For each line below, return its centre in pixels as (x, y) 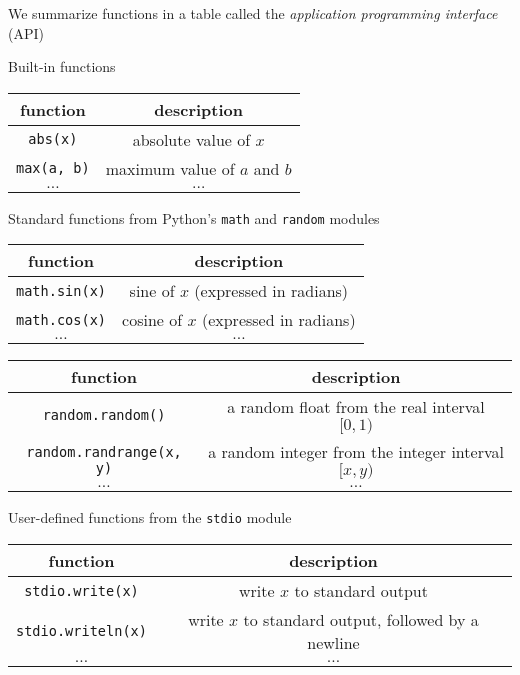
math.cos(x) (61, 319)
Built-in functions (62, 66)
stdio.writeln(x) (81, 631)
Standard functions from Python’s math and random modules (194, 217)
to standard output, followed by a (361, 620)
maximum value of (170, 168)
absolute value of (191, 139)
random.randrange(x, (104, 451)
